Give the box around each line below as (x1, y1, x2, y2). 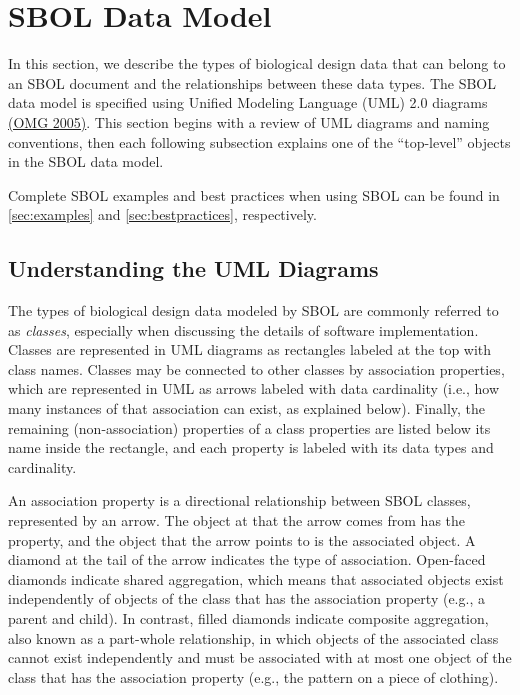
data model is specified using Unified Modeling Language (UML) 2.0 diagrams (8, 92, 488, 113)
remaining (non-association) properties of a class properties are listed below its (8, 417, 491, 438)
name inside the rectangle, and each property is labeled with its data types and (8, 437, 494, 458)
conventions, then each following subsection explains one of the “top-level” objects (8, 131, 511, 152)
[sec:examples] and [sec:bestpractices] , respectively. (8, 204, 317, 225)
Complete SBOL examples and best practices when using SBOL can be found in (8, 184, 500, 205)
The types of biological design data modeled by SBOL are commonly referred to (8, 300, 499, 321)
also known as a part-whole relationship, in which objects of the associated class (8, 627, 499, 648)
